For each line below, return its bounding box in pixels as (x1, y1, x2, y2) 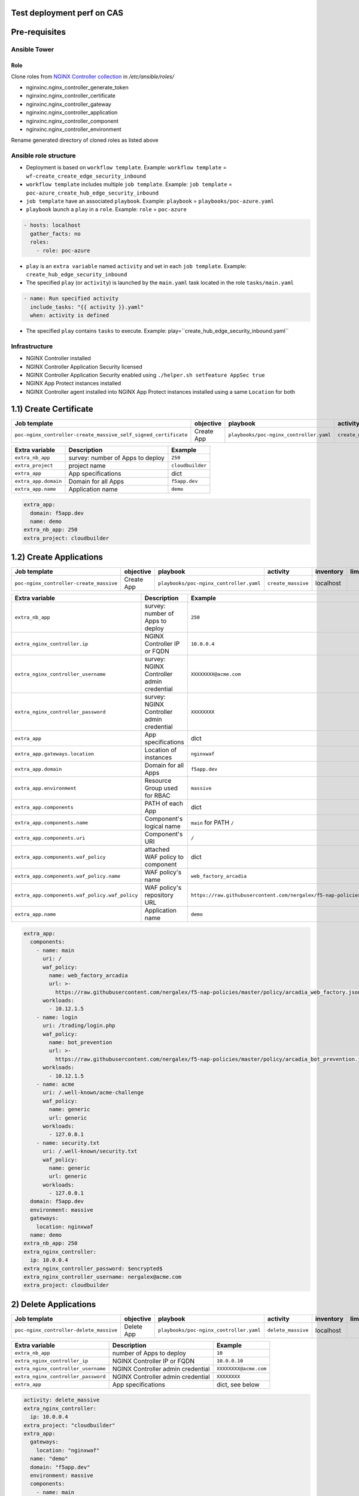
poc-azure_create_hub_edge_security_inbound (26, 189, 159, 196)
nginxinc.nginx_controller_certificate (26, 92, 116, 99)
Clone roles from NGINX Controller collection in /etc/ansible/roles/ (11, 72, 175, 80)
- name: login (36, 1014, 78, 1020)
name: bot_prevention (48, 1039, 112, 1046)
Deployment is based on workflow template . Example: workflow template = (26, 164, 227, 171)
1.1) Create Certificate (11, 404, 93, 414)
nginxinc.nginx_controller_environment (26, 126, 122, 133)
